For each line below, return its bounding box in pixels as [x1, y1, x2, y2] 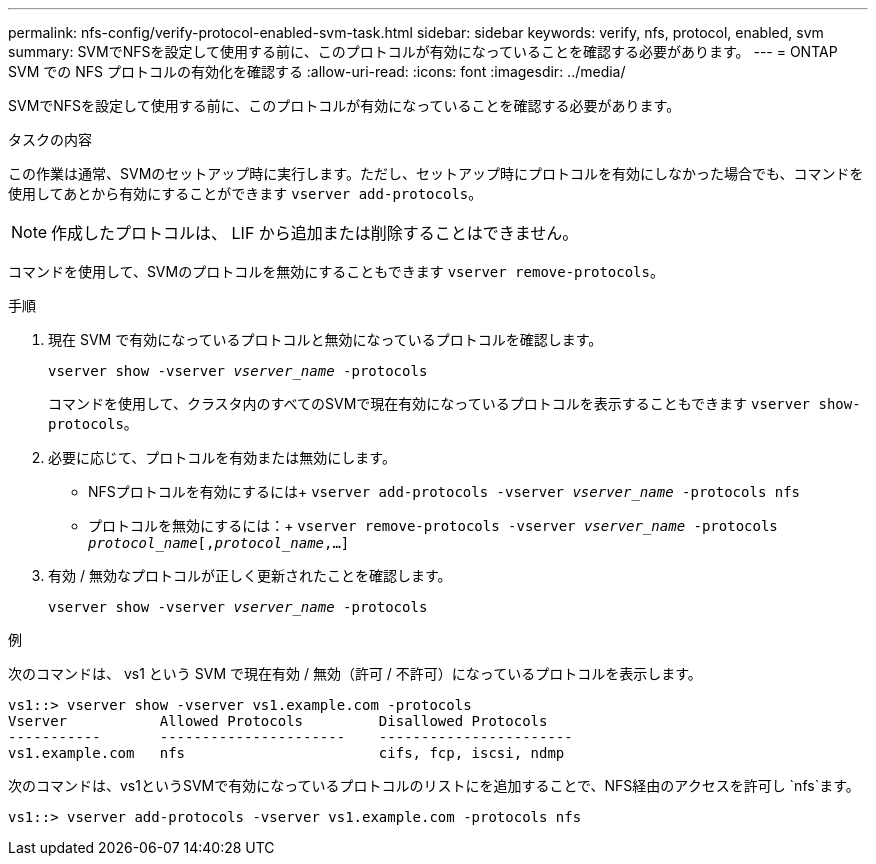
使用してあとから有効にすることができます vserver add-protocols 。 [8, 185, 483, 202]
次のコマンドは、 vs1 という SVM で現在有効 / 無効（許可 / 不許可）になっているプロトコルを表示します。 [8, 665, 702, 682]
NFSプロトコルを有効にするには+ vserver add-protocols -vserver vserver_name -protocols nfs [88, 483, 801, 500]
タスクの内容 [8, 131, 92, 148]
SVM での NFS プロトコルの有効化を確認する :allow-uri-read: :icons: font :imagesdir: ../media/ [8, 63, 626, 80]
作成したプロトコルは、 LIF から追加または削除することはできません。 [51, 223, 579, 243]
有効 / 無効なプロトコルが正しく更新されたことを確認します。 [48, 567, 452, 584]
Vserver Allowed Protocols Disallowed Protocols [8, 713, 548, 729]
